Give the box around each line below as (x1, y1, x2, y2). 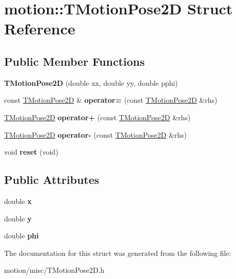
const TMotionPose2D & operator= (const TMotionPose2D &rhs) (4, 95, 218, 105)
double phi (4, 230, 39, 241)
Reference (4, 18, 75, 39)
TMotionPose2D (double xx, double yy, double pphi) (4, 77, 178, 88)
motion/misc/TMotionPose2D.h (4, 265, 105, 275)
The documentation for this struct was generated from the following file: (4, 247, 231, 258)
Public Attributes (4, 172, 100, 188)
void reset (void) (4, 146, 58, 157)
